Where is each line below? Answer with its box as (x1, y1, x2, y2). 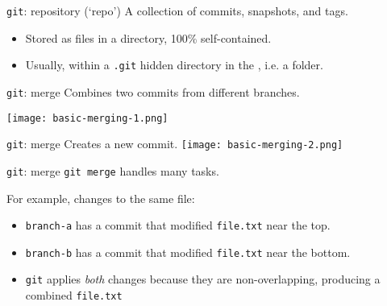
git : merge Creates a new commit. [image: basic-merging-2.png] (6, 135, 343, 152)
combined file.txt (25, 287, 123, 304)
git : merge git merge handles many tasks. (6, 162, 219, 179)
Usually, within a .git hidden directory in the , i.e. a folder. (25, 56, 323, 73)
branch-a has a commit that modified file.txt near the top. (25, 217, 331, 234)
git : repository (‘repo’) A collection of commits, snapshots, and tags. (6, 2, 348, 19)
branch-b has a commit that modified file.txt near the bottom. (25, 243, 351, 260)
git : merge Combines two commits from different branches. (6, 83, 300, 100)
